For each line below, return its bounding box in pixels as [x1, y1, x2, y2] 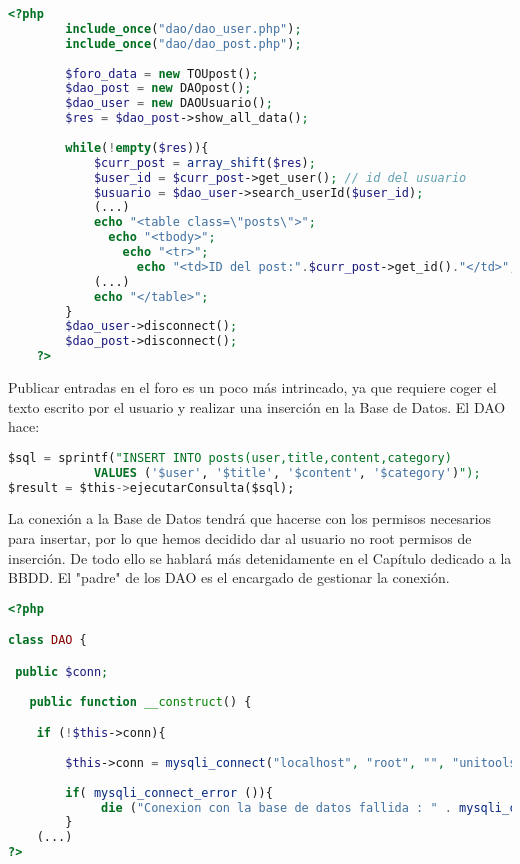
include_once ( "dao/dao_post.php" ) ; [65, 36, 302, 51]
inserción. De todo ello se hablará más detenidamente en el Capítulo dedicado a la [8, 547, 512, 568]
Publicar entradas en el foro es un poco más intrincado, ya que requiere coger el [8, 377, 497, 397]
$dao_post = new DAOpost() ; [65, 81, 252, 96]
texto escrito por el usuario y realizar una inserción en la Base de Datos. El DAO [8, 396, 506, 417]
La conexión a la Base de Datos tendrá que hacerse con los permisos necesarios [8, 508, 492, 529]
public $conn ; [15, 664, 109, 679]
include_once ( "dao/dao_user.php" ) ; [65, 21, 302, 36]
